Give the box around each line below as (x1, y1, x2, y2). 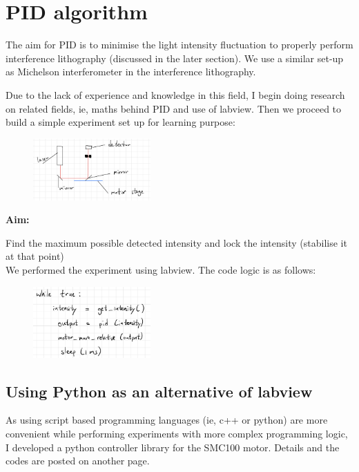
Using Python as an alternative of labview (6, 380, 313, 402)
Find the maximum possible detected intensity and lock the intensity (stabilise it (6, 235, 347, 249)
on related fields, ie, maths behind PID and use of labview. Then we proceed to (6, 101, 342, 115)
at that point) (6, 249, 64, 263)
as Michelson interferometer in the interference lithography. (6, 64, 256, 79)
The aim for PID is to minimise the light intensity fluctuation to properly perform (6, 37, 353, 52)
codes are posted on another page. (6, 453, 150, 468)
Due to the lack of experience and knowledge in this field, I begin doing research (6, 87, 345, 102)
